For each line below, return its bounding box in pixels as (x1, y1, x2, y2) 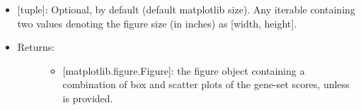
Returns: (17, 39, 55, 54)
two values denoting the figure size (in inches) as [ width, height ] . (17, 16, 297, 30)
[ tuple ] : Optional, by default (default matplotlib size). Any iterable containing (17, 2, 355, 16)
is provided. (62, 90, 113, 105)
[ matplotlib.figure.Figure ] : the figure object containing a (62, 63, 305, 78)
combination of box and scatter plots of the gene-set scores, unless (62, 77, 350, 92)
